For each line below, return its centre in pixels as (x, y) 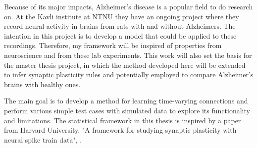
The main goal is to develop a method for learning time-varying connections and (126, 101)
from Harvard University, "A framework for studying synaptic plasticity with (120, 130)
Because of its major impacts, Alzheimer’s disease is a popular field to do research (128, 6)
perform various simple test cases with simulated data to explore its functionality (127, 110)
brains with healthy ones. (42, 84)
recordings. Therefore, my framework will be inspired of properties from (113, 45)
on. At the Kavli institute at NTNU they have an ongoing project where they (122, 16)
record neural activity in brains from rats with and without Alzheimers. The (120, 26)
